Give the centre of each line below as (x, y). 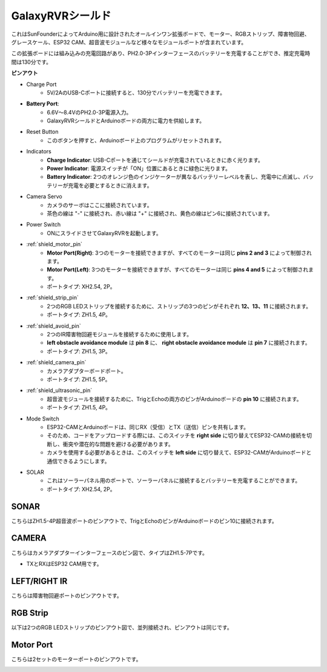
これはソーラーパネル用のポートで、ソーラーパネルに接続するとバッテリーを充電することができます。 (174, 481)
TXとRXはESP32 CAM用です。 (64, 564)
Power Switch (44, 225)
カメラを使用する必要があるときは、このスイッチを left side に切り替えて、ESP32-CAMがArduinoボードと (179, 453)
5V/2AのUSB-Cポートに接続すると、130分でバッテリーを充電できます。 (136, 92)
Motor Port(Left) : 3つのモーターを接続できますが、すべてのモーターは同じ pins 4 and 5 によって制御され (178, 270)
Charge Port (41, 84)
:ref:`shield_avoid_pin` (54, 326)
